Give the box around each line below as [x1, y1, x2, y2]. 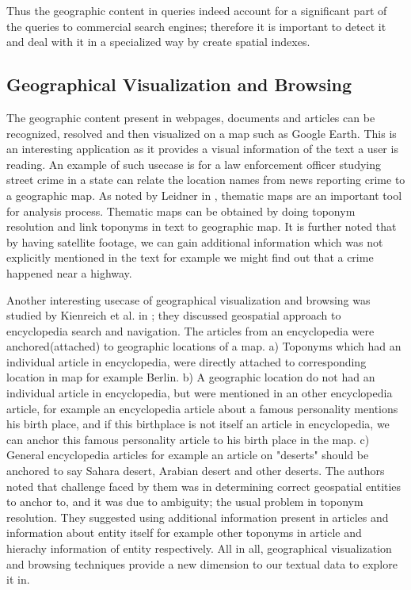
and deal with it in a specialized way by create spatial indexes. [6, 33, 310, 50]
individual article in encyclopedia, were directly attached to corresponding [6, 353, 367, 370]
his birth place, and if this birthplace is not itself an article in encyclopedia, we [6, 416, 390, 432]
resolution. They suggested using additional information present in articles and [6, 508, 389, 525]
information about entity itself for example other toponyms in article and [6, 524, 362, 541]
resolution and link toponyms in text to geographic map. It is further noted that [6, 218, 397, 235]
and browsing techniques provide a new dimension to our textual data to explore [6, 555, 398, 572]
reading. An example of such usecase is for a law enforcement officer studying [6, 155, 381, 172]
